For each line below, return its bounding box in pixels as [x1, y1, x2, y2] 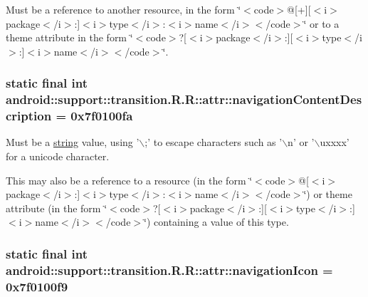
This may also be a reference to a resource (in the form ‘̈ [6, 172, 253, 187]
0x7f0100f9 [6, 277, 68, 295]
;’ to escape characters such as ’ [144, 135, 283, 150]
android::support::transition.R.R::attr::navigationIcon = [6, 261, 333, 278]
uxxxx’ [320, 135, 349, 150]
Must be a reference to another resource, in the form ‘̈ [6, 2, 241, 16]
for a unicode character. [6, 149, 110, 164]
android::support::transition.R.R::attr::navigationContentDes [6, 90, 362, 108]
